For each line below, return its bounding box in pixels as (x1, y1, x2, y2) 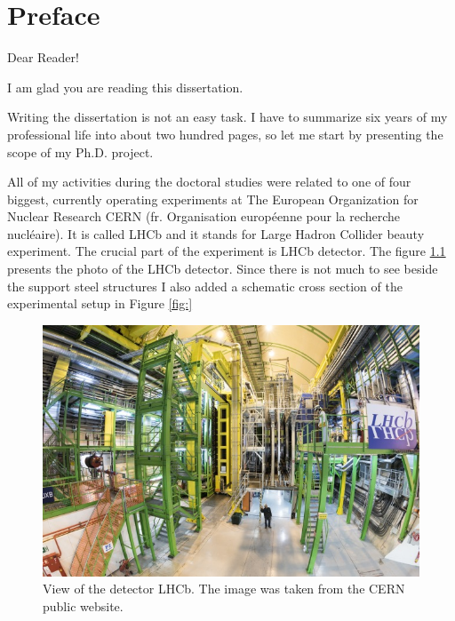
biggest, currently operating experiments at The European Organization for (7, 189, 419, 208)
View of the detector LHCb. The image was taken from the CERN (43, 579, 405, 598)
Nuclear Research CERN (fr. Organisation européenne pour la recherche (7, 207, 401, 226)
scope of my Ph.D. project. (7, 142, 154, 161)
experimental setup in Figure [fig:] (7, 294, 193, 313)
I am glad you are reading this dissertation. (7, 77, 243, 96)
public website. (43, 596, 124, 615)
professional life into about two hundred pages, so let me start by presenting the (7, 124, 443, 143)
